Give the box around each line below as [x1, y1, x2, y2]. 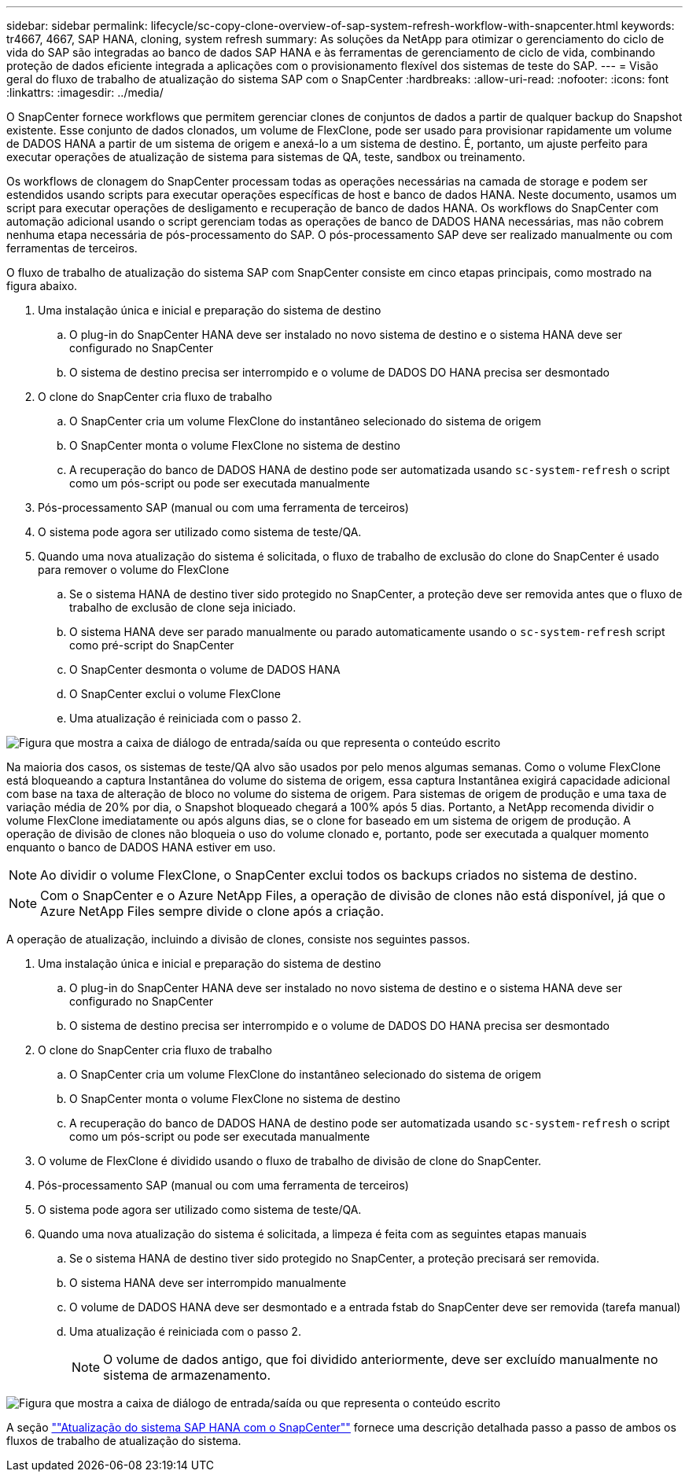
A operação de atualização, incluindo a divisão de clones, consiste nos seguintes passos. [6, 932, 470, 946]
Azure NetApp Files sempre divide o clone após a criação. [40, 903, 384, 919]
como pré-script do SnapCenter [69, 638, 234, 652]
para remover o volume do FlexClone [38, 563, 230, 576]
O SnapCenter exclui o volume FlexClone [69, 687, 281, 700]
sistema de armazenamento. [103, 1367, 271, 1383]
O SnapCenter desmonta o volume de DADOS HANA [69, 663, 341, 676]
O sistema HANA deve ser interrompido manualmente [69, 1276, 347, 1289]
